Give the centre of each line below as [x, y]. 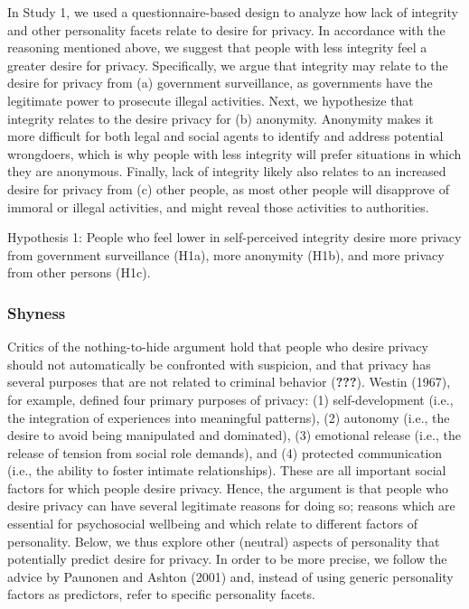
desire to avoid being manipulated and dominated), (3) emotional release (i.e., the [234, 435]
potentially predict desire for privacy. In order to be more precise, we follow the [227, 559]
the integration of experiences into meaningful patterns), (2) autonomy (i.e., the [229, 417]
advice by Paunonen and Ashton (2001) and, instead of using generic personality [230, 576]
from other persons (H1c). [79, 272]
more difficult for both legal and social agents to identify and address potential [225, 136]
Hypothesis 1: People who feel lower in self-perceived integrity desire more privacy [234, 237]
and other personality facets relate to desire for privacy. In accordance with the [226, 29]
